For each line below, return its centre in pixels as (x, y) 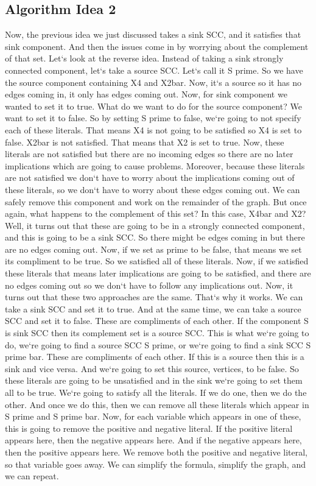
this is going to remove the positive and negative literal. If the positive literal (149, 428)
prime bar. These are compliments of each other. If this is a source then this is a (155, 357)
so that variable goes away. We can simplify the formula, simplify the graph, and (155, 464)
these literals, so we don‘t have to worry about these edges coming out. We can (153, 189)
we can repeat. (32, 476)
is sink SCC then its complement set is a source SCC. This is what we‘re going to (157, 333)
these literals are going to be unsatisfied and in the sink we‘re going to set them (154, 380)
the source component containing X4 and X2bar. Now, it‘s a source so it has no (153, 82)
